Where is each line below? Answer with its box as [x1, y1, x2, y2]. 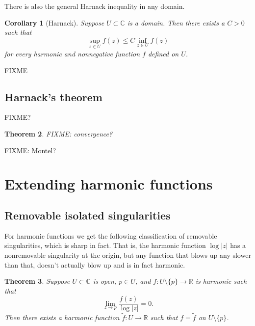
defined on [148, 49, 179, 58]
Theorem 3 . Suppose [4, 276, 70, 286]
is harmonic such [195, 276, 247, 286]
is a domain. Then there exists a [127, 17, 225, 27]
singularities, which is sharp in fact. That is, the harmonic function [4, 240, 206, 250]
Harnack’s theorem [4, 89, 102, 104]
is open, [93, 276, 117, 286]
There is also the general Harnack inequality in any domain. [4, 1, 185, 11]
